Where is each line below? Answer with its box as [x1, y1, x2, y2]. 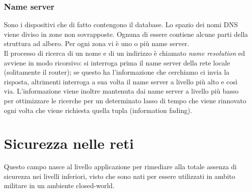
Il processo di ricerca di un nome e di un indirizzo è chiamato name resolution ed [4, 48, 245, 58]
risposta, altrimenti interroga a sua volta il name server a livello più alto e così [4, 76, 237, 86]
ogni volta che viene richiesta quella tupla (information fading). [4, 105, 192, 115]
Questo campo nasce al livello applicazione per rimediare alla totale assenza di [4, 161, 237, 172]
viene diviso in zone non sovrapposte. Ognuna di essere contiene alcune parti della [4, 29, 248, 39]
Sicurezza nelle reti [4, 133, 134, 153]
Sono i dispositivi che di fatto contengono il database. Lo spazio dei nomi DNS [4, 19, 238, 30]
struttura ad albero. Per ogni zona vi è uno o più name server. [4, 38, 189, 48]
